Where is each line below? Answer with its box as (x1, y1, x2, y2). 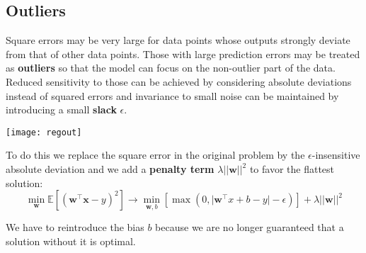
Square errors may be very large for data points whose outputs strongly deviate (6, 33, 350, 47)
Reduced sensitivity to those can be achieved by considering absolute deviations (6, 74, 352, 89)
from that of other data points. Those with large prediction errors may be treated (6, 46, 360, 61)
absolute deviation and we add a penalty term (6, 162, 215, 176)
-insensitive (311, 147, 360, 162)
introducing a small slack (6, 102, 117, 117)
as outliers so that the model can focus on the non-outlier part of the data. (6, 60, 336, 75)
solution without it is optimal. (6, 234, 136, 249)
